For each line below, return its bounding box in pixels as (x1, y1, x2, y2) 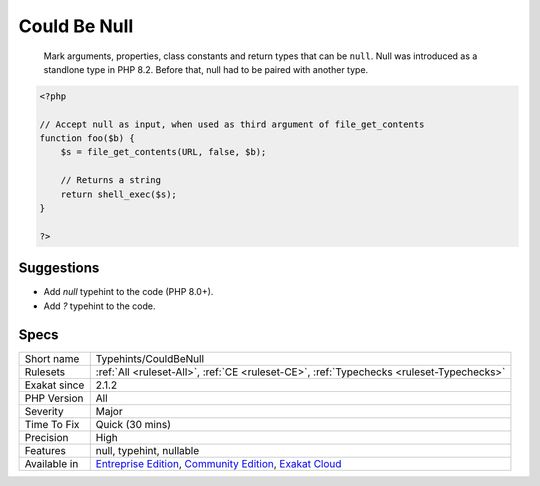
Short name (24, 351, 80, 365)
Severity (24, 404, 64, 418)
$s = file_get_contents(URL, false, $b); (60, 146, 267, 158)
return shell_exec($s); (60, 188, 177, 200)
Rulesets (24, 365, 65, 379)
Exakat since (24, 378, 85, 392)
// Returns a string (60, 175, 162, 186)
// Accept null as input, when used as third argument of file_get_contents (39, 118, 425, 130)
